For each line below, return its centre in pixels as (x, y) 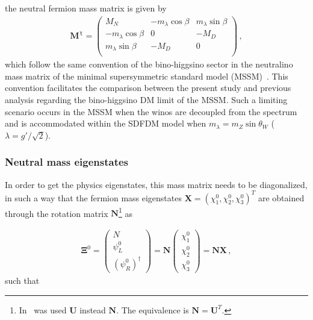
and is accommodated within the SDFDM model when (106, 123)
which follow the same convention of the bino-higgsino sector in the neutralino (149, 64)
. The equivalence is (153, 309)
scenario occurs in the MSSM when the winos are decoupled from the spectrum (151, 111)
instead (93, 309)
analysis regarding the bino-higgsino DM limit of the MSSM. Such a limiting (146, 99)
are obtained (281, 197)
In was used (43, 309)
